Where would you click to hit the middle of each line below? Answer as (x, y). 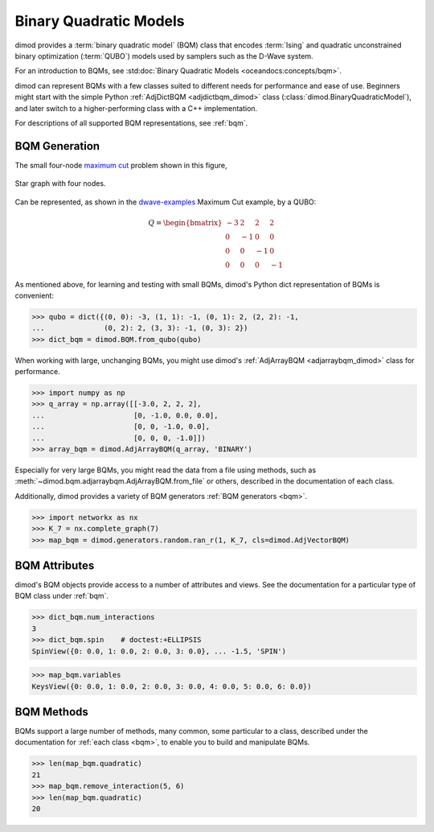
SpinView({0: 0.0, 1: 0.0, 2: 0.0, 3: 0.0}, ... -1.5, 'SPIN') (159, 651)
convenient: (34, 295)
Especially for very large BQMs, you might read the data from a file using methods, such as (166, 470)
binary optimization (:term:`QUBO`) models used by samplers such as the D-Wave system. (164, 56)
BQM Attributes (55, 565)
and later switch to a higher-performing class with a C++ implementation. (136, 108)
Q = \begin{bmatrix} (185, 222)
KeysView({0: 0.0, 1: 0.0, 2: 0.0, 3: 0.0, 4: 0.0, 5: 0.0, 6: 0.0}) (172, 686)
